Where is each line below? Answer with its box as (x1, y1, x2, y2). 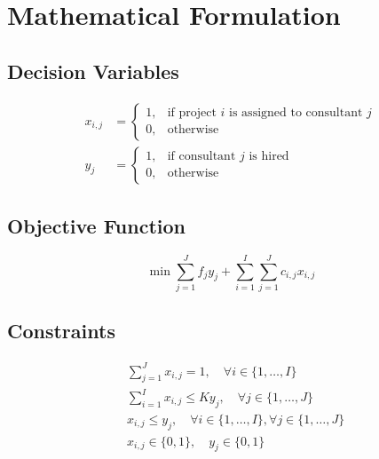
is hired (249, 150, 289, 163)
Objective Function (7, 212, 186, 240)
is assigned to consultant (229, 107, 363, 120)
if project (167, 107, 217, 120)
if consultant (167, 150, 236, 163)
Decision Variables (7, 57, 179, 84)
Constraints (7, 317, 115, 344)
